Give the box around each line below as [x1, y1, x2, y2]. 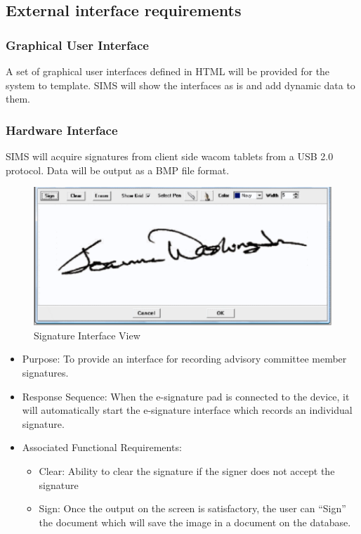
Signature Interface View [34, 327, 140, 342]
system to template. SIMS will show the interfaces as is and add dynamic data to [6, 77, 355, 92]
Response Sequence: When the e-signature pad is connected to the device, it [22, 389, 350, 403]
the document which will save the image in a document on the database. [39, 514, 351, 529]
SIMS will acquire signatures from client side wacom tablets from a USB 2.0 [6, 149, 334, 163]
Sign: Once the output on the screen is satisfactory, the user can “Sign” [39, 501, 346, 516]
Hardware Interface [6, 121, 118, 138]
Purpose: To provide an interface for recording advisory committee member [22, 351, 347, 366]
